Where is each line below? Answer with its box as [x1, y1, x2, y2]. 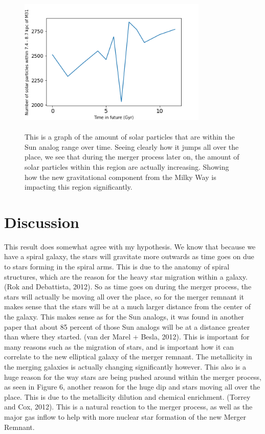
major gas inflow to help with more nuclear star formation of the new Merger [4, 411, 246, 422]
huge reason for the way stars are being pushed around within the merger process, [4, 371, 261, 382]
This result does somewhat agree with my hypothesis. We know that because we [4, 241, 256, 252]
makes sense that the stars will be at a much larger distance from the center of [4, 301, 251, 312]
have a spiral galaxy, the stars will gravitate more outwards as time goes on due [4, 251, 254, 262]
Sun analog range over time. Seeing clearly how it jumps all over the [25, 141, 239, 152]
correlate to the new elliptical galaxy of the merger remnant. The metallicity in [4, 351, 252, 362]
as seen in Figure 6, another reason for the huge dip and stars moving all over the [4, 381, 260, 392]
